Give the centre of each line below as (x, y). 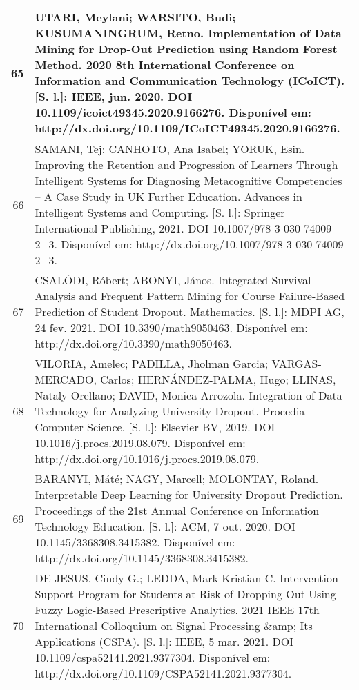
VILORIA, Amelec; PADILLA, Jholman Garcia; (152, 363)
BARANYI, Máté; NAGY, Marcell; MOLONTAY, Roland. (177, 479)
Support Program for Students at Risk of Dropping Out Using (185, 594)
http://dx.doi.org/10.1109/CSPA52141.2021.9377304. (163, 673)
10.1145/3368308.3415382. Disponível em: (135, 542)
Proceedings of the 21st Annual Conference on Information (177, 510)
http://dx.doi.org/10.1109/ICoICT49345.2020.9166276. (187, 128)
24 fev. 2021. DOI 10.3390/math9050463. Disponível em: (171, 327)
